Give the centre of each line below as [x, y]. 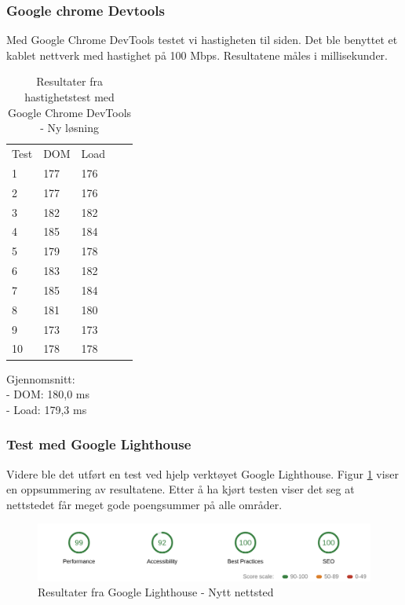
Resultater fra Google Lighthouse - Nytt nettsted [156, 592]
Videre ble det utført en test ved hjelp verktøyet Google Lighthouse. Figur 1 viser [202, 473]
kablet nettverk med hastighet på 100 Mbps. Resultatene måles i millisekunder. [197, 55]
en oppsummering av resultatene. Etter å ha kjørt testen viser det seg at [181, 489]
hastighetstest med [69, 97]
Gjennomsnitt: [41, 378]
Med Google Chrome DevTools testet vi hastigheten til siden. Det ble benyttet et [202, 40]
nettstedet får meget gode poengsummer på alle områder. [144, 504]
